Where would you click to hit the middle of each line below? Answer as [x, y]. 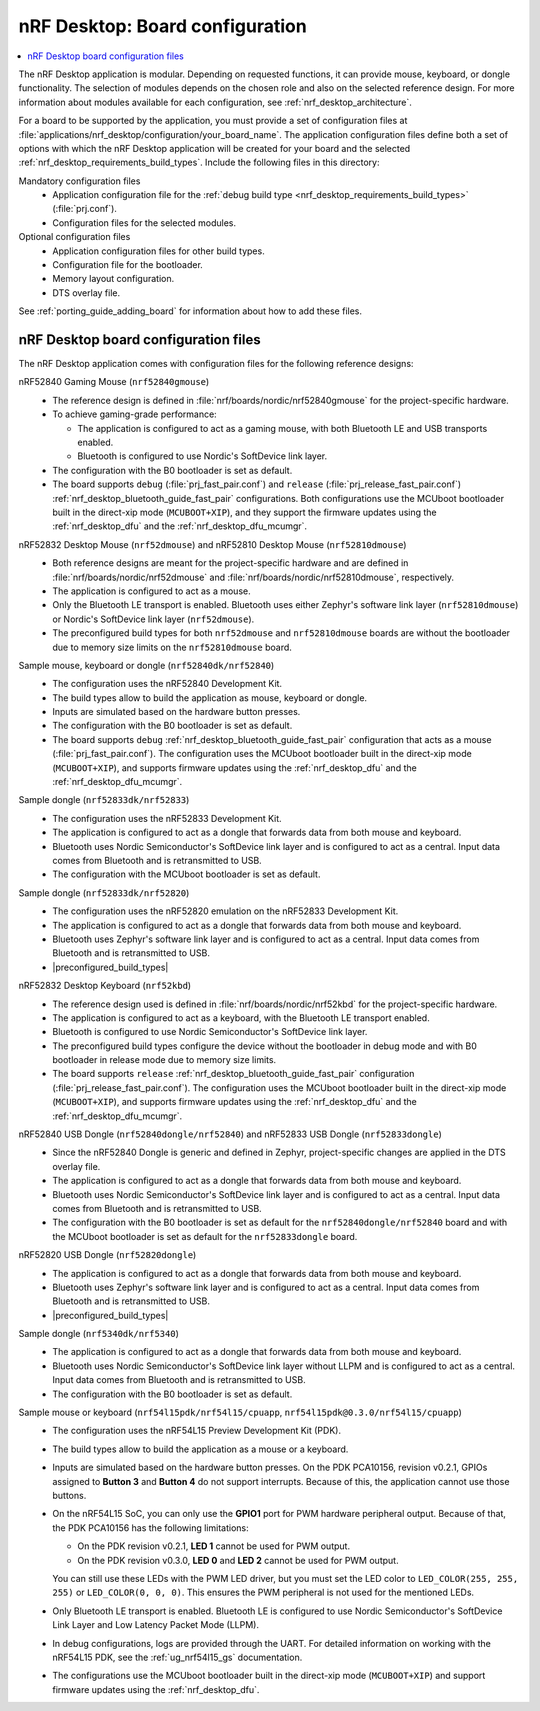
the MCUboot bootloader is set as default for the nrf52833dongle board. [205, 1236]
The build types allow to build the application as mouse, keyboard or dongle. [210, 697]
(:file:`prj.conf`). [84, 209]
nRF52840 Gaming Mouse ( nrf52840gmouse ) [114, 382]
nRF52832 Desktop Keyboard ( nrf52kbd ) [105, 986]
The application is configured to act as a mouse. [151, 591]
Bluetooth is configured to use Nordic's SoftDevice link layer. [202, 456]
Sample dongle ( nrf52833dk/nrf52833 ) [104, 800]
